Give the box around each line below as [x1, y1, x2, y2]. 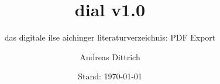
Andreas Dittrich [80, 50, 140, 63]
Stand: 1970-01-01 [78, 70, 142, 82]
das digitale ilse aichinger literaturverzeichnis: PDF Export [4, 31, 216, 43]
